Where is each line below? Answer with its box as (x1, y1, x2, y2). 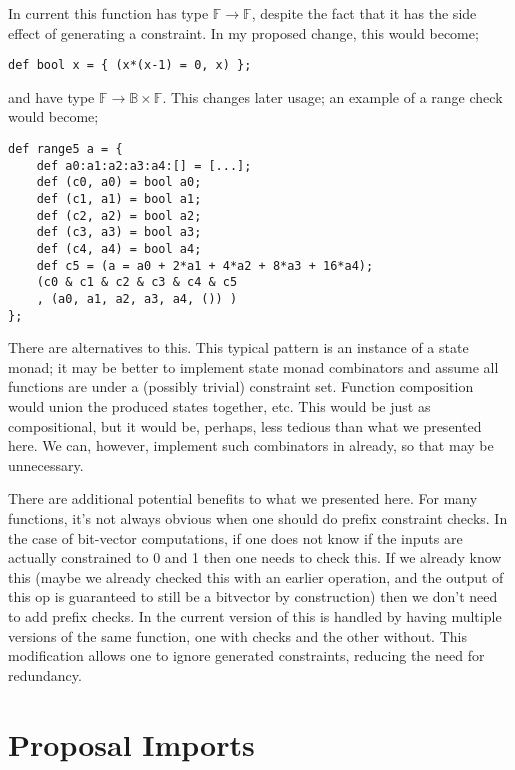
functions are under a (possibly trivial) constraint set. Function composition (8, 376, 474, 397)
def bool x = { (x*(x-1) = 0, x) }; (8, 58, 252, 73)
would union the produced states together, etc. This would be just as (8, 396, 431, 417)
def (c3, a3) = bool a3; (36, 225, 202, 240)
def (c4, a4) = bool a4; (36, 241, 202, 256)
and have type (8, 86, 95, 107)
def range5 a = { (8, 142, 123, 157)
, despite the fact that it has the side (251, 3, 477, 23)
